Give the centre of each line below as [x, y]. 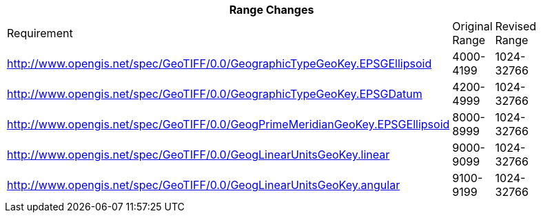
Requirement [40, 33]
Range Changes [272, 10]
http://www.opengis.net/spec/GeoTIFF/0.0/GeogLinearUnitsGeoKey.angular [204, 185]
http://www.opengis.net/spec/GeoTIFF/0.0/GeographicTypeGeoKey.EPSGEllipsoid [220, 63]
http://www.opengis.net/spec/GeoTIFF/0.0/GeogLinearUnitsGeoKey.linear [198, 155]
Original [472, 26]
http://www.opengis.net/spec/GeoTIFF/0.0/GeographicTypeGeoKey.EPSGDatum [215, 94]
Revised [516, 26]
